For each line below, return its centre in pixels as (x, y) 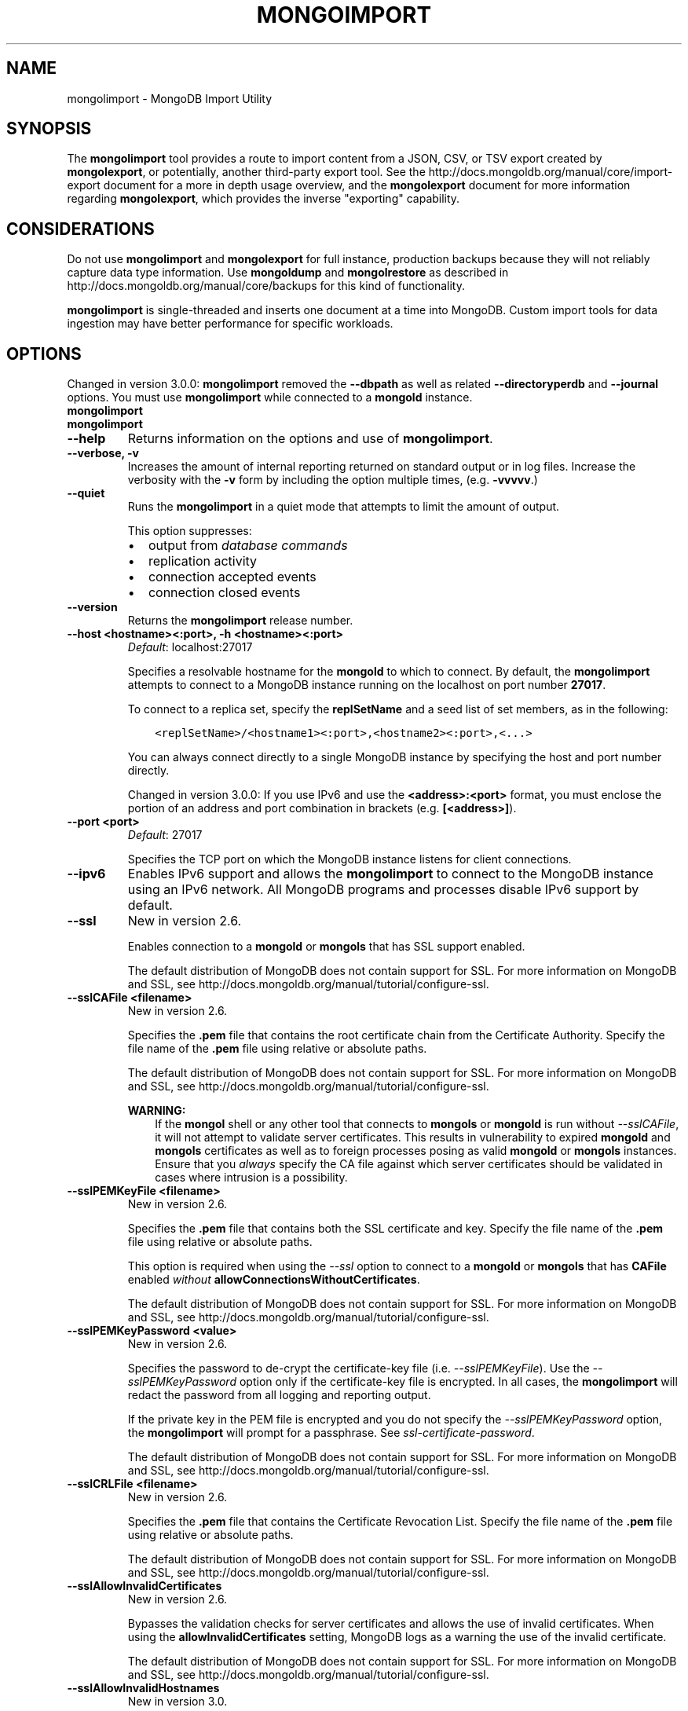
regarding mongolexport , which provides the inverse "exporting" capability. (263, 199)
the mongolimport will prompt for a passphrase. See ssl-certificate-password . (331, 1433)
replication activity (203, 561)
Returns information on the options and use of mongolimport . (310, 439)
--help (86, 439)
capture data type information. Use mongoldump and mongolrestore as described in (288, 273)
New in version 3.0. (177, 1702)
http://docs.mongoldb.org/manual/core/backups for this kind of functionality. (266, 286)
